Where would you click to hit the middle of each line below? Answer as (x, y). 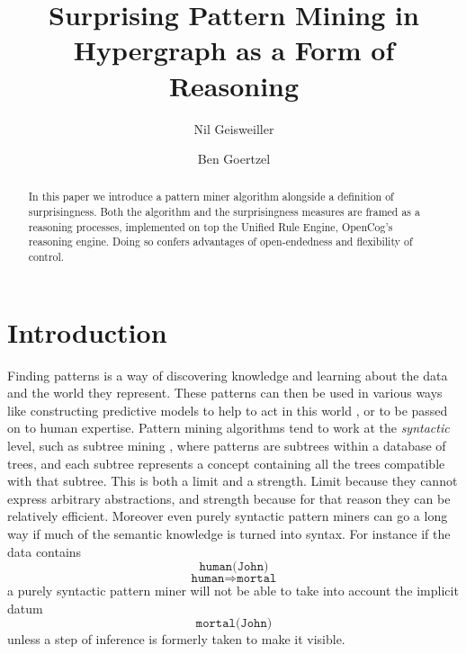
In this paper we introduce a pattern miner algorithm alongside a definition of (211, 197)
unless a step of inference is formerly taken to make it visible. (176, 639)
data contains (45, 551)
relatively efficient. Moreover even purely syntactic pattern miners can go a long (228, 516)
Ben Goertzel (234, 159)
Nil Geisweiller (234, 128)
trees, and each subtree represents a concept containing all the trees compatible (226, 463)
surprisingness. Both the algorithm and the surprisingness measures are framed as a (224, 212)
